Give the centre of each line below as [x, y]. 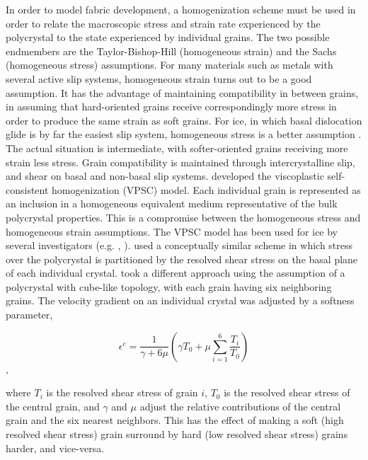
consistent [27, 189]
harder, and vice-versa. [55, 448]
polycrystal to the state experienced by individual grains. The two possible [168, 37]
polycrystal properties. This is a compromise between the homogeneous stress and [183, 217]
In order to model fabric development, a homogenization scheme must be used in [181, 9]
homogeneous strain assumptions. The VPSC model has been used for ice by [172, 231]
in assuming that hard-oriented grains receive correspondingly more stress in [171, 107]
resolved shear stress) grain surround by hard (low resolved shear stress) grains [177, 434]
